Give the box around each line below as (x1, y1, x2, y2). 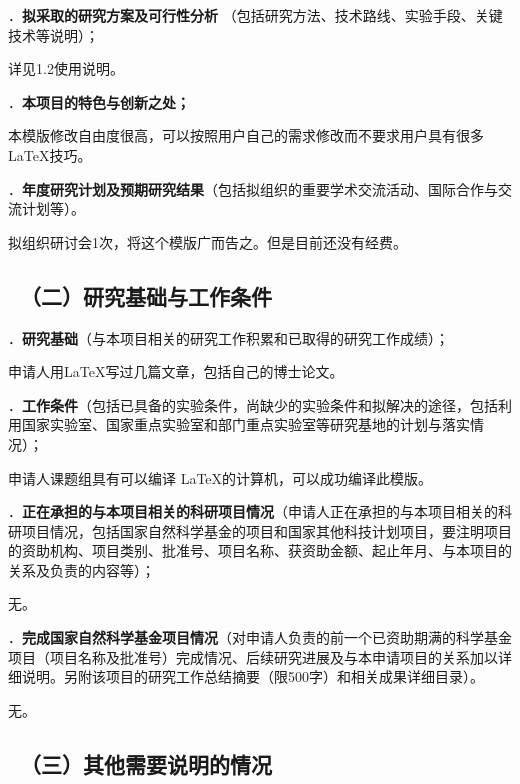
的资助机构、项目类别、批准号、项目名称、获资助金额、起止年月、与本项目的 (8, 540, 512, 561)
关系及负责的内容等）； (8, 559, 155, 580)
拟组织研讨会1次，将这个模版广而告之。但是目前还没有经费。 (8, 231, 407, 252)
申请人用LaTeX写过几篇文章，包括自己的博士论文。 (8, 361, 344, 382)
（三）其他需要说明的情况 (20, 748, 273, 779)
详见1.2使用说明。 (8, 58, 124, 79)
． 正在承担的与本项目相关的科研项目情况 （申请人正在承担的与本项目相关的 (8, 501, 498, 522)
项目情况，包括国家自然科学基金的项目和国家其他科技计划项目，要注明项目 (21, 520, 512, 541)
